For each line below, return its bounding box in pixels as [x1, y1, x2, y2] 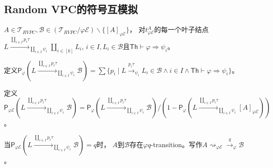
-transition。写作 [150, 139, 202, 149]
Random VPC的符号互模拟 [4, 1, 138, 17]
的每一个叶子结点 [154, 24, 209, 34]
